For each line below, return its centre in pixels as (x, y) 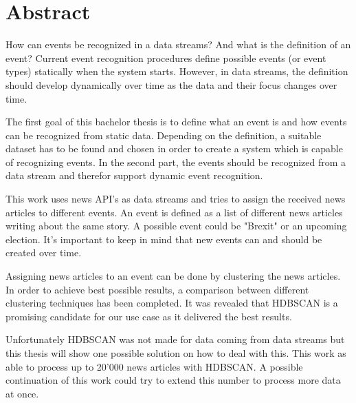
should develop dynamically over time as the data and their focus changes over (171, 84)
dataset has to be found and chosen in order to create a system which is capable (174, 148)
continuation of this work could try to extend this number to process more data (173, 380)
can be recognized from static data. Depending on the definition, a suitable (164, 135)
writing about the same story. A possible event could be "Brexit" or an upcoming (176, 226)
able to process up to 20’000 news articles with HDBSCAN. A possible (154, 366)
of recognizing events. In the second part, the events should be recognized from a (176, 162)
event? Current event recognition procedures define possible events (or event (166, 58)
